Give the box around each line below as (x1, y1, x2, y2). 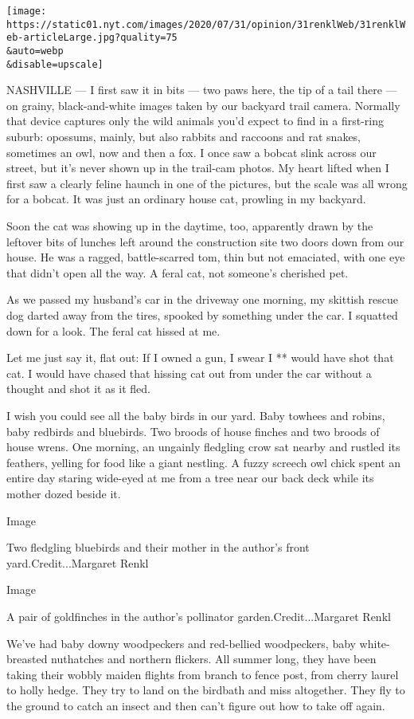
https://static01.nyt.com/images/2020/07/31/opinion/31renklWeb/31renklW (6, 18, 406, 30)
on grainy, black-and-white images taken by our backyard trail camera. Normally (6, 96, 400, 113)
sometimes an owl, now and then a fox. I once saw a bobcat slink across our (6, 143, 377, 160)
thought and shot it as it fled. (6, 380, 151, 397)
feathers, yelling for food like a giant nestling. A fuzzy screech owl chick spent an (6, 454, 401, 470)
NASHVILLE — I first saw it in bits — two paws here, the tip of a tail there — (6, 81, 397, 98)
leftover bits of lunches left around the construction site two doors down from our (6, 233, 404, 249)
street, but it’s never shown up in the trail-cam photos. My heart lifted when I (6, 159, 389, 176)
